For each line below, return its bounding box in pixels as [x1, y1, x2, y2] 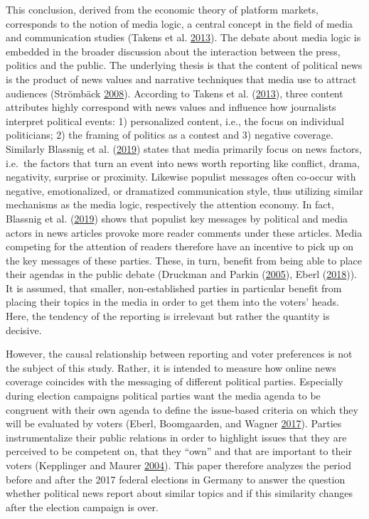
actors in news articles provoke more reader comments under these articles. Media [6, 225, 363, 240]
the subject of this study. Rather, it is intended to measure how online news [6, 360, 336, 375]
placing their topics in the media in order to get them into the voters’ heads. [6, 294, 339, 309]
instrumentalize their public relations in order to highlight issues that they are [6, 429, 347, 444]
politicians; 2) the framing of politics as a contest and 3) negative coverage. [6, 127, 333, 142]
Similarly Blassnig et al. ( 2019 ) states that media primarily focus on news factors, [6, 141, 362, 156]
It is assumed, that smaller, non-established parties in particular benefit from [6, 280, 342, 295]
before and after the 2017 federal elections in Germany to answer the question [6, 471, 346, 486]
